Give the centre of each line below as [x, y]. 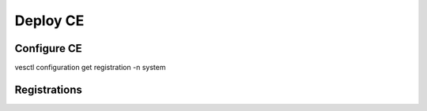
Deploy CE [49, 20]
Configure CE [48, 48]
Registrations [49, 89]
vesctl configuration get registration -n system [90, 68]
